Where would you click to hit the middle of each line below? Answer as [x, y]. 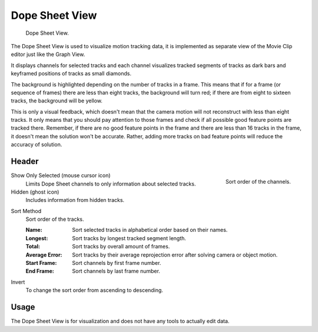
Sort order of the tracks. [55, 219]
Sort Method [26, 211]
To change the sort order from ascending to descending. [94, 290]
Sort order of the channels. [258, 181]
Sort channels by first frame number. [117, 263]
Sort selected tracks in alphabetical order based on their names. [150, 230]
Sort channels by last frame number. [116, 271]
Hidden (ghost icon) [35, 192]
